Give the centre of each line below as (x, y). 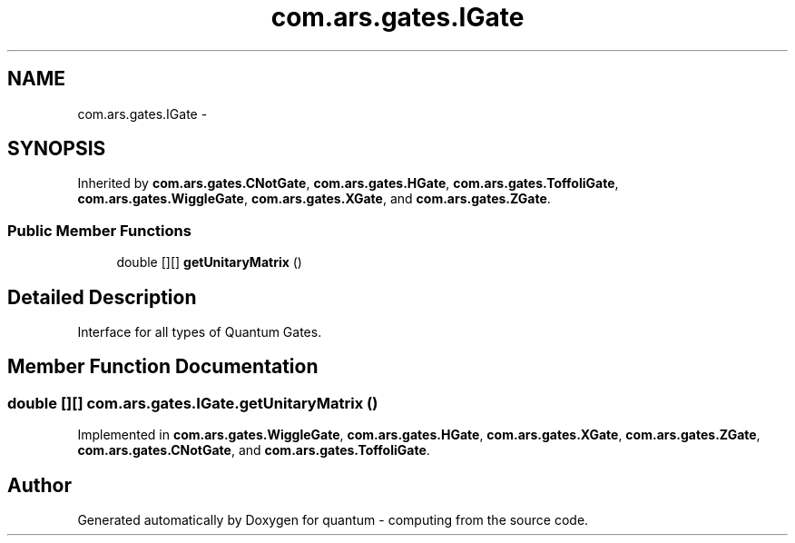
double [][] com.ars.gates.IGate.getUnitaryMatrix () (193, 403)
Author (39, 485)
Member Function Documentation (163, 367)
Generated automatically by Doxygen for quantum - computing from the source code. (333, 520)
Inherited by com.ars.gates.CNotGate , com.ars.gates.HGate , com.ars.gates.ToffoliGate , (348, 183)
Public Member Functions (99, 230)
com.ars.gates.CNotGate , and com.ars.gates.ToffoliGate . (254, 450)
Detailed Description (102, 297)
